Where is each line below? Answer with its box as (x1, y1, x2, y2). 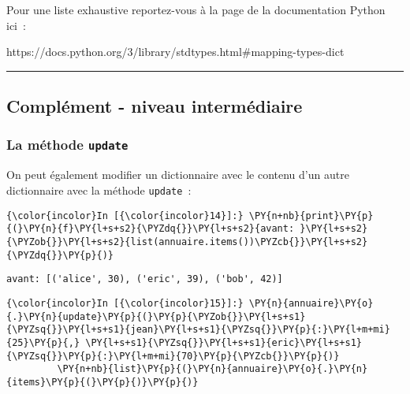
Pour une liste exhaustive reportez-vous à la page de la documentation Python (6, 2, 386, 17)
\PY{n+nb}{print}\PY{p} (248, 210, 374, 221)
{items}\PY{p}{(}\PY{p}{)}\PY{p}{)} (6, 376, 199, 388)
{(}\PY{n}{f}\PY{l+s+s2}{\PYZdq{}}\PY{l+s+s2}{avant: (6, 223, 295, 235)
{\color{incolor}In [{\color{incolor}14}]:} (6, 210, 244, 221)
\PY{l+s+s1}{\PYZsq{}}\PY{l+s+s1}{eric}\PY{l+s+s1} (85, 336, 363, 348)
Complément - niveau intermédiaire (6, 94, 303, 118)
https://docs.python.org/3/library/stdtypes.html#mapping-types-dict (6, 43, 345, 60)
